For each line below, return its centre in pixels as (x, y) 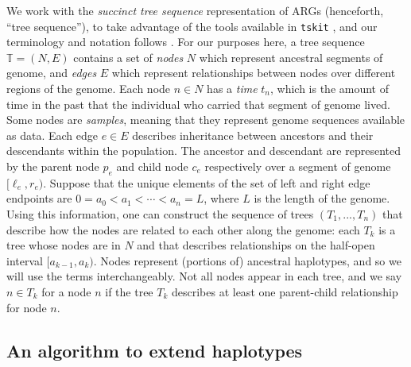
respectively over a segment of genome (298, 166)
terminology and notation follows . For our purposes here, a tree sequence (186, 42)
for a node (66, 291)
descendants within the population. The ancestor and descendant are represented (204, 151)
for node (27, 307)
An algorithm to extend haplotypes (155, 350)
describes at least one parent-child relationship (285, 291)
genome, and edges (52, 73)
